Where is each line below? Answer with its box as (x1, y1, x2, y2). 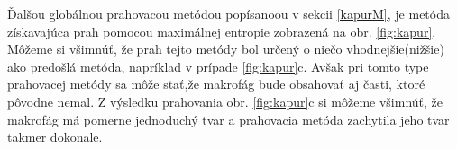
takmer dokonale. (7, 127, 103, 146)
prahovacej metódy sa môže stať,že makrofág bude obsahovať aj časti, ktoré (7, 74, 425, 93)
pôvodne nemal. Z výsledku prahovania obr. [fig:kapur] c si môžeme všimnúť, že (7, 92, 443, 110)
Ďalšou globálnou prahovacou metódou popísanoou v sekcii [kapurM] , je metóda (7, 4, 450, 22)
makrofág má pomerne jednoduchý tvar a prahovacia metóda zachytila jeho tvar (7, 110, 450, 128)
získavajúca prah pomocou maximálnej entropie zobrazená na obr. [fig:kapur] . (7, 22, 436, 40)
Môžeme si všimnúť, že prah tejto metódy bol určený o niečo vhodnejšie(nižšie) (7, 39, 444, 58)
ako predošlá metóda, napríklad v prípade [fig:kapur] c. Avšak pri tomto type (7, 57, 429, 75)
